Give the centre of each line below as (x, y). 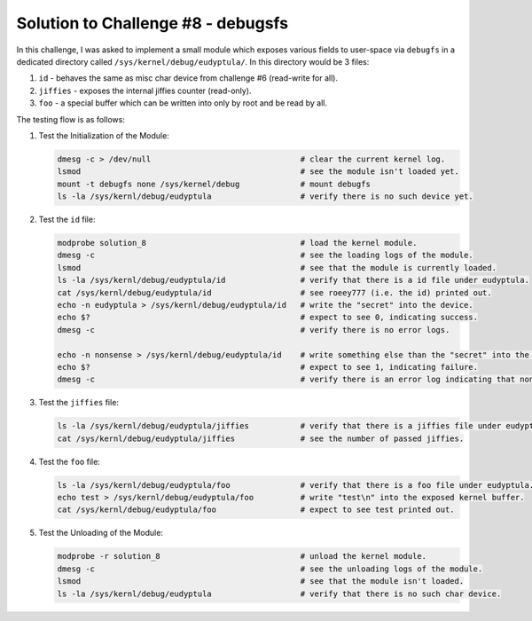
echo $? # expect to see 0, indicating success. (268, 318)
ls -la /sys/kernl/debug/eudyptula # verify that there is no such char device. (279, 593)
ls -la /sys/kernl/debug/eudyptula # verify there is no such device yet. (265, 197)
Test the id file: (67, 220)
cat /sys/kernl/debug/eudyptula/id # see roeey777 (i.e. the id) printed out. (274, 292)
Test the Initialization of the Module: (104, 135)
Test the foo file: (70, 461)
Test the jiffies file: (79, 403)
